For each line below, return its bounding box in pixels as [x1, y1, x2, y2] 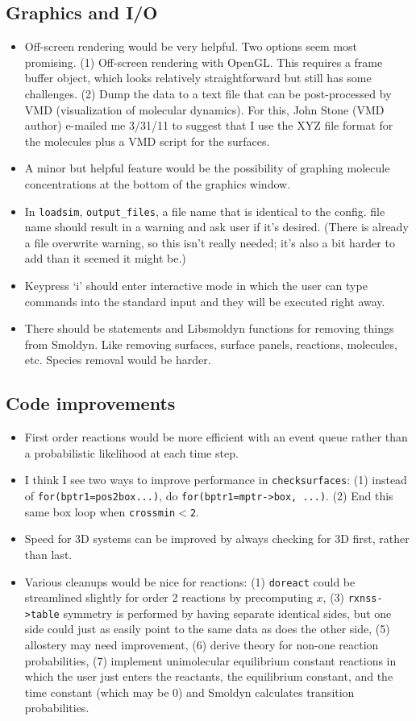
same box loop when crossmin [24, 503, 176, 520]
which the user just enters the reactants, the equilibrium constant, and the [24, 668, 393, 685]
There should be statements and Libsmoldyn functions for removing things [24, 320, 394, 337]
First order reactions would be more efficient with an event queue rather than [24, 429, 408, 445]
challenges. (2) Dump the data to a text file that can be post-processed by [24, 85, 392, 102]
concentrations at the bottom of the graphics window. [24, 175, 291, 192]
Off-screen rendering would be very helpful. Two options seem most [24, 38, 358, 55]
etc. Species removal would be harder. [24, 351, 211, 368]
